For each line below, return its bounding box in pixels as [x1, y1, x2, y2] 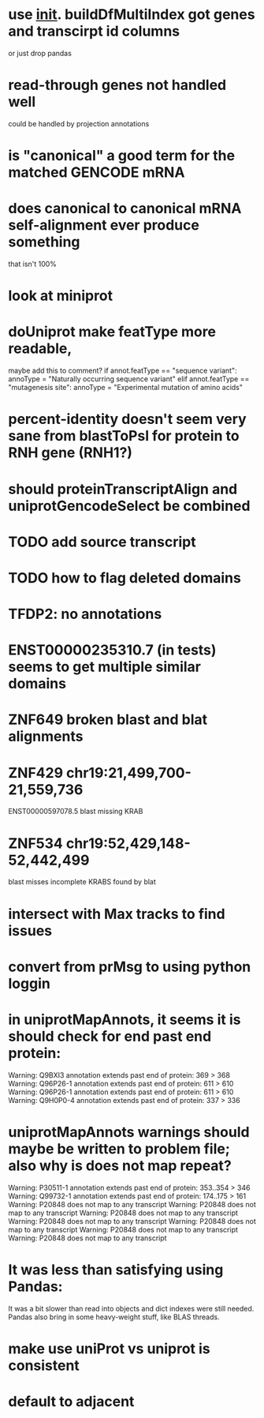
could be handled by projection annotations [8, 118, 150, 128]
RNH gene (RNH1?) [8, 444, 132, 462]
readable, [8, 339, 73, 358]
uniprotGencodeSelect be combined [8, 497, 251, 515]
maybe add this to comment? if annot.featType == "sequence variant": [8, 366, 238, 376]
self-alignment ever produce [8, 216, 199, 234]
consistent [8, 1356, 80, 1375]
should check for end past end [8, 1027, 212, 1045]
